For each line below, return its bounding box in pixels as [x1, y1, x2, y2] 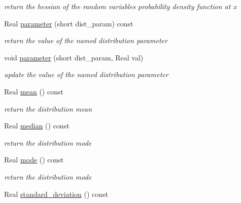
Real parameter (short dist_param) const [4, 18, 133, 28]
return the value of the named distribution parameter [4, 35, 167, 46]
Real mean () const [4, 86, 63, 96]
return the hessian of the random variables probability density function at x [4, 1, 236, 11]
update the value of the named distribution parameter [4, 69, 168, 80]
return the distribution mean [4, 103, 92, 114]
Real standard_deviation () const [4, 188, 108, 199]
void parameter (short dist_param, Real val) [4, 52, 144, 62]
